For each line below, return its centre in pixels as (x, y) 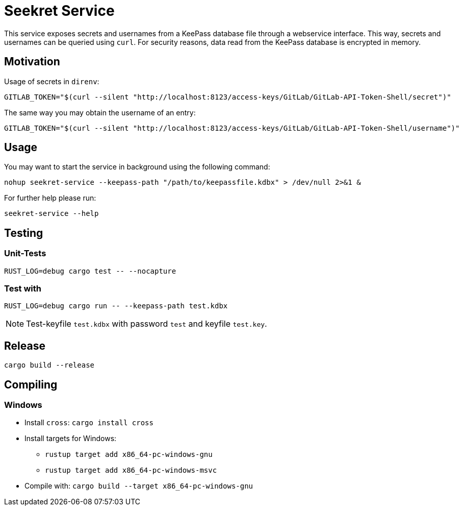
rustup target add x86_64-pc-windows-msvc (131, 470)
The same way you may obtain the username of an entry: (100, 112)
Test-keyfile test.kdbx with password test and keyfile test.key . (147, 324)
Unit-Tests (25, 253)
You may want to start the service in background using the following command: (137, 167)
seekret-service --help (52, 214)
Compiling (31, 384)
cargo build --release (49, 365)
